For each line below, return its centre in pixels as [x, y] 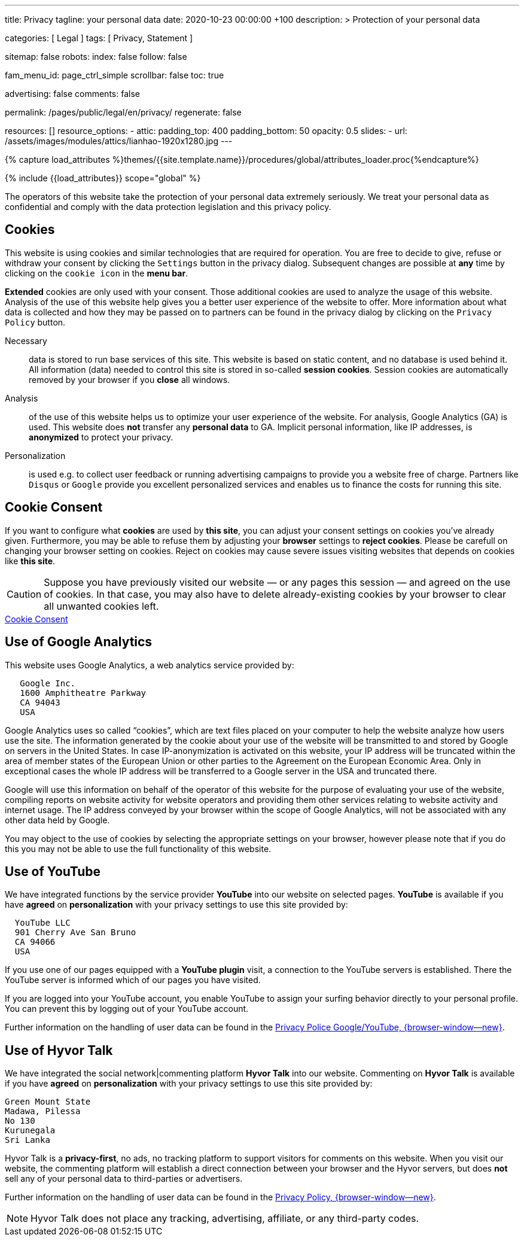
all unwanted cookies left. [101, 606]
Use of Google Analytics [79, 642]
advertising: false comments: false [72, 94]
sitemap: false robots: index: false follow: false [96, 57]
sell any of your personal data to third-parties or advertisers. [124, 1179]
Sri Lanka [28, 1140]
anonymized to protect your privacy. [101, 437]
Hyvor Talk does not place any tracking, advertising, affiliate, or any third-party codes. [225, 1219]
